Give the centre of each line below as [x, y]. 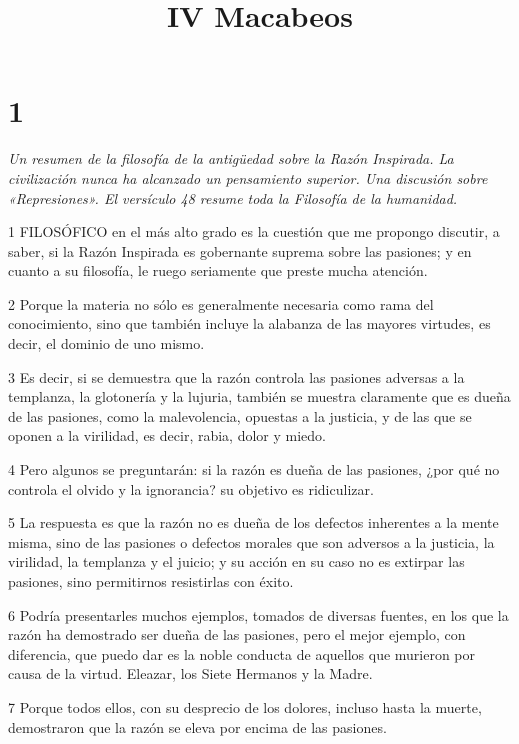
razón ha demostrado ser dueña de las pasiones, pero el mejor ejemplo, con [237, 634]
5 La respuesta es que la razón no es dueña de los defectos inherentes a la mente [253, 522]
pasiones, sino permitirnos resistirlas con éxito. [151, 581]
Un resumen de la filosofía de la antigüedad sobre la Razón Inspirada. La [231, 158]
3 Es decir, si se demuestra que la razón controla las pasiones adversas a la [236, 376]
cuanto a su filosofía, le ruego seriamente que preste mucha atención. [218, 270]
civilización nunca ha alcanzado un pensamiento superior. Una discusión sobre [248, 177]
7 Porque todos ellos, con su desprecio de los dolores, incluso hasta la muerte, [245, 706]
